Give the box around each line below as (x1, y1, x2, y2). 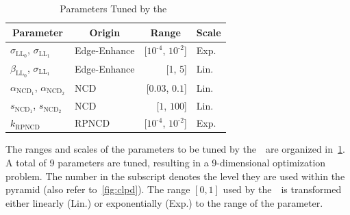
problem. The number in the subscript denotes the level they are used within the (5, 168, 345, 183)
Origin (89, 25, 121, 39)
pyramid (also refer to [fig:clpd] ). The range (5, 182, 190, 197)
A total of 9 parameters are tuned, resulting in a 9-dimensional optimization (5, 155, 326, 169)
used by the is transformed (223, 182, 342, 197)
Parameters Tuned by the (60, 1, 167, 15)
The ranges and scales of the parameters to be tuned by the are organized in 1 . (5, 142, 345, 156)
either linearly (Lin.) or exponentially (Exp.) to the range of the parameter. (5, 195, 323, 210)
